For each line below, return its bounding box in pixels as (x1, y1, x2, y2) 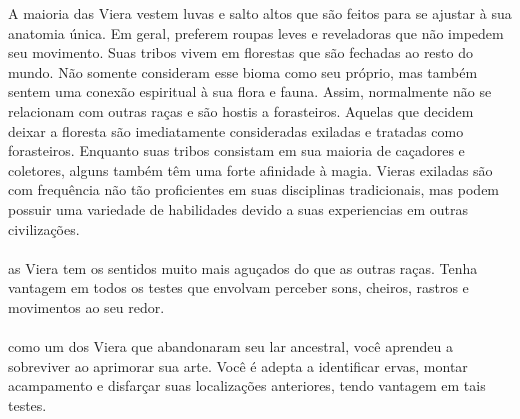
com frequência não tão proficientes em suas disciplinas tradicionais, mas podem (8, 179, 500, 200)
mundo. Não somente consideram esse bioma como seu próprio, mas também (8, 61, 478, 82)
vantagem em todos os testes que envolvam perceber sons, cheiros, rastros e (8, 277, 469, 298)
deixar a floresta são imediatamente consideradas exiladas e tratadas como (8, 120, 464, 141)
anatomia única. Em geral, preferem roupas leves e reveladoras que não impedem (8, 22, 504, 43)
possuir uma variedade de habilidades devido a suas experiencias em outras (8, 198, 468, 219)
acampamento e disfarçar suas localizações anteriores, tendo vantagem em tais (8, 375, 486, 396)
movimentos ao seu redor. (8, 296, 165, 317)
